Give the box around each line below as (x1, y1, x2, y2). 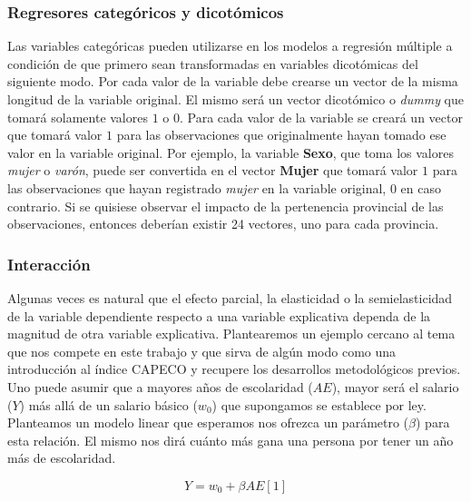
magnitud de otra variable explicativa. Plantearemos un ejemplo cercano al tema (7, 324, 456, 343)
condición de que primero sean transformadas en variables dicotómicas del (7, 54, 418, 73)
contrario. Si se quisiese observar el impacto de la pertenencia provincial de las (7, 196, 444, 215)
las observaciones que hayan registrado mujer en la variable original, (7, 178, 387, 197)
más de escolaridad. (7, 448, 116, 467)
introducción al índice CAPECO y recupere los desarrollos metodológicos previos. (7, 359, 461, 378)
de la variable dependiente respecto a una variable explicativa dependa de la (7, 306, 431, 325)
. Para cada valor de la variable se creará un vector (179, 107, 463, 126)
